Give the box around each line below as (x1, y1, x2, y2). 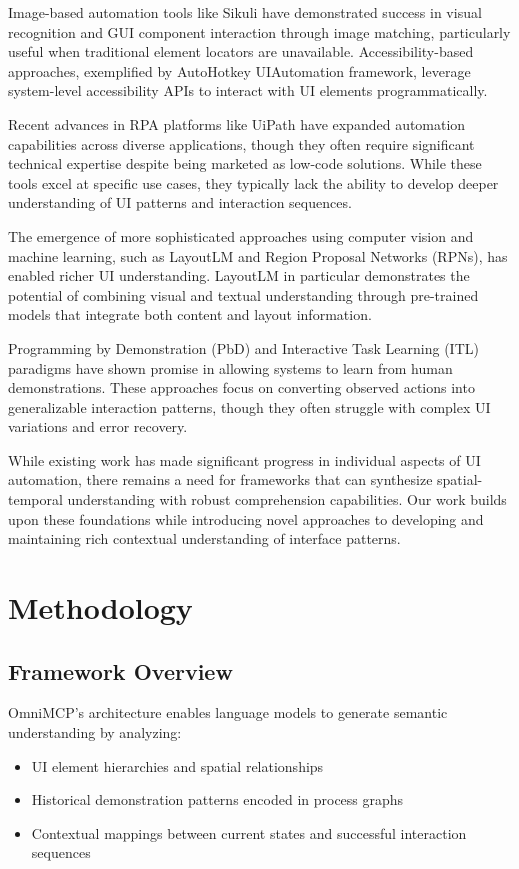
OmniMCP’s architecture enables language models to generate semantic (8, 702, 448, 723)
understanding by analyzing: (8, 722, 182, 743)
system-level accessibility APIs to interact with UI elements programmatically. (8, 80, 488, 101)
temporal (8, 489, 63, 510)
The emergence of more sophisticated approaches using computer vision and (8, 225, 474, 246)
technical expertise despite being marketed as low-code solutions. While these (8, 153, 482, 174)
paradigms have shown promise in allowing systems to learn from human (8, 357, 453, 378)
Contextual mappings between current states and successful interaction (31, 822, 467, 843)
